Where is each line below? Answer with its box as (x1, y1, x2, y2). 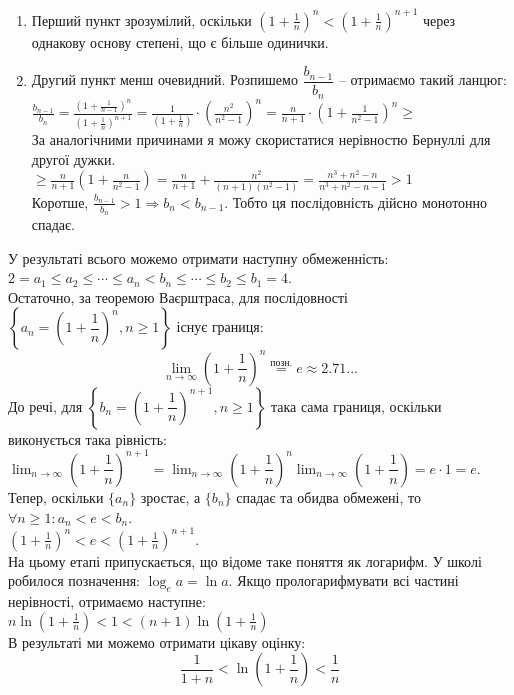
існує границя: (176, 316, 264, 337)
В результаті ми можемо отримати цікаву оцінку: (8, 631, 306, 652)
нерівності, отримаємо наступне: (8, 591, 206, 611)
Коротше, (31, 191, 89, 212)
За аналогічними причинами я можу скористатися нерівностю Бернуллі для (31, 129, 491, 150)
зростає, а (140, 486, 201, 507)
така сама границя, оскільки (270, 395, 442, 416)
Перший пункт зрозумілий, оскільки (31, 9, 252, 30)
